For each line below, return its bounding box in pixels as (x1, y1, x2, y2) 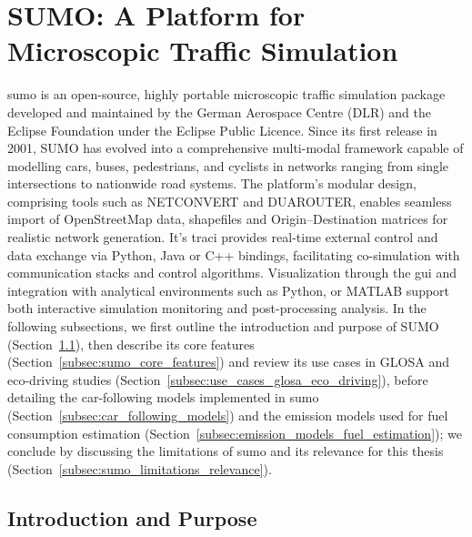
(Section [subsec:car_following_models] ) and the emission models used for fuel (7, 406, 448, 424)
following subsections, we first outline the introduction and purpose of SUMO (7, 317, 439, 336)
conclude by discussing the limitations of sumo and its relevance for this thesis (7, 441, 444, 461)
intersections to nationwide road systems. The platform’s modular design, (7, 174, 417, 193)
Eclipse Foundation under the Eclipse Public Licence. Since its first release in (7, 120, 437, 139)
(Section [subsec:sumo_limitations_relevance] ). (7, 459, 272, 478)
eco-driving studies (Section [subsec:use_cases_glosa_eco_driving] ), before (7, 370, 428, 389)
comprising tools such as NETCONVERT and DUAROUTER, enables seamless (7, 191, 452, 210)
